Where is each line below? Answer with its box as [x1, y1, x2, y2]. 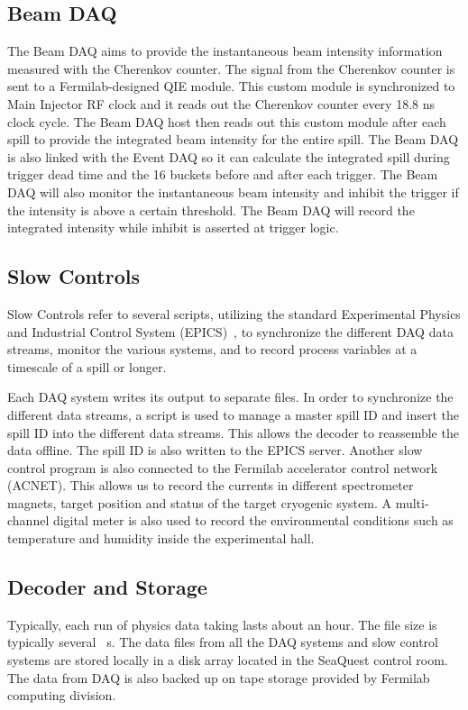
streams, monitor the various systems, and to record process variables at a [7, 340, 418, 359]
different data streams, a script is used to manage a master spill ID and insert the [7, 405, 460, 423]
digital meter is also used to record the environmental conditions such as [52, 511, 454, 530]
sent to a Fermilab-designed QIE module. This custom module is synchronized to [7, 77, 455, 96]
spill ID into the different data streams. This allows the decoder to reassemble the [7, 423, 459, 441]
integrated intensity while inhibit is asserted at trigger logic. [7, 218, 339, 237]
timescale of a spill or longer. [7, 357, 167, 376]
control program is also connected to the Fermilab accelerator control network [7, 458, 438, 477]
